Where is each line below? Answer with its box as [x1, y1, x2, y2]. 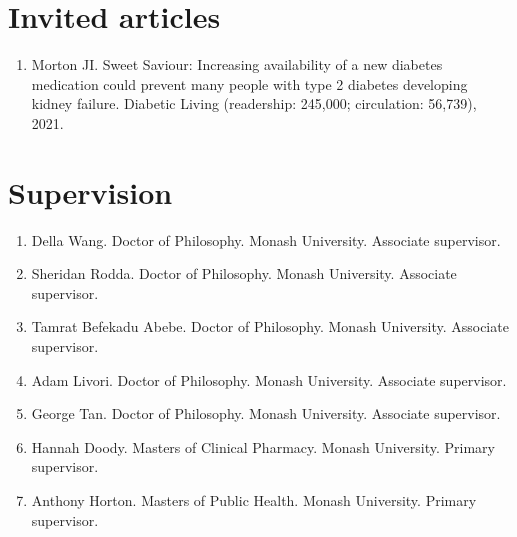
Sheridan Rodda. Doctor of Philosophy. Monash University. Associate [31, 263, 457, 284]
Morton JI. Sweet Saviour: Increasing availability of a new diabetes [31, 54, 443, 75]
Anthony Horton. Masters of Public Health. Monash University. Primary [31, 489, 477, 510]
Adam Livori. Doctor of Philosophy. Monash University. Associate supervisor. [31, 369, 507, 390]
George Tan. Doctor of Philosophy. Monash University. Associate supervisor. [31, 403, 501, 424]
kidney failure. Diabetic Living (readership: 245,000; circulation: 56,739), [31, 93, 477, 114]
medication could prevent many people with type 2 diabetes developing [31, 73, 468, 94]
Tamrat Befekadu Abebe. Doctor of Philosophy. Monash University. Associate [31, 316, 509, 337]
